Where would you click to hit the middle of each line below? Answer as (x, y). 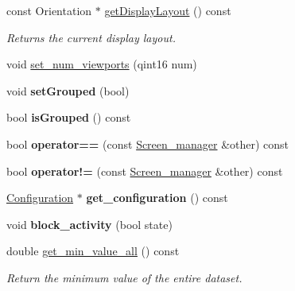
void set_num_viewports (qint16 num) (102, 64)
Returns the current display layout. (91, 37)
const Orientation (49, 10)
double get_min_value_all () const (93, 251)
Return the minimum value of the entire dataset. (124, 277)
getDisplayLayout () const (168, 10)
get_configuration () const (157, 198)
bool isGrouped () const (69, 117)
